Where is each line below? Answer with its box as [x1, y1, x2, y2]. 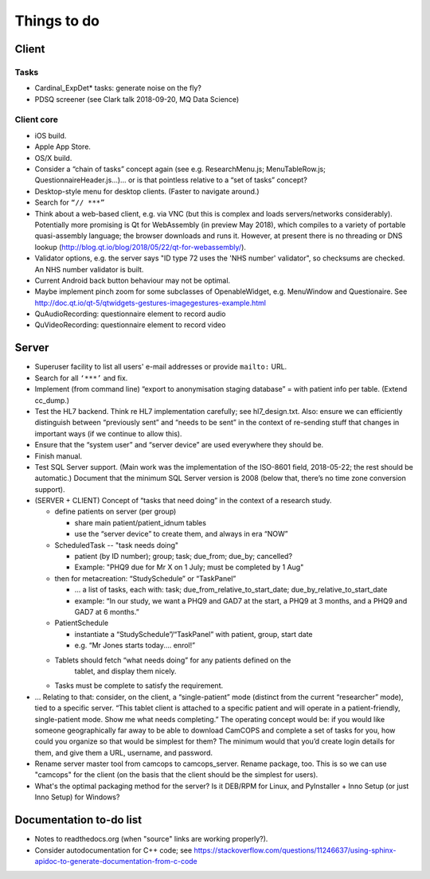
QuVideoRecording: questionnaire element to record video [34, 320, 226, 330]
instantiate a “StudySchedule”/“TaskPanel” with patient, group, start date [74, 629, 314, 639]
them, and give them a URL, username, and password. [34, 748, 213, 757]
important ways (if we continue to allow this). [34, 428, 182, 438]
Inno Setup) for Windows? [34, 792, 120, 802]
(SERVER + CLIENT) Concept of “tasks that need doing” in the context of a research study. [34, 496, 332, 506]
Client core [14, 114, 59, 125]
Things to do [14, 12, 100, 29]
